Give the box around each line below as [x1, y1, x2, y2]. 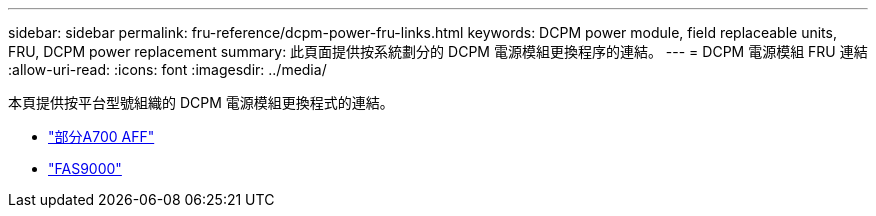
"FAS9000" [48, 160, 122, 177]
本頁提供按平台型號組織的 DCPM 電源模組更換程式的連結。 [8, 94, 394, 111]
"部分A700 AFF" [48, 128, 155, 145]
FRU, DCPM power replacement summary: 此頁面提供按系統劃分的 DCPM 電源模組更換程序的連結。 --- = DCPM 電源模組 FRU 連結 [8, 43, 868, 60]
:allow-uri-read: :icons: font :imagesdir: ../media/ [8, 61, 327, 78]
